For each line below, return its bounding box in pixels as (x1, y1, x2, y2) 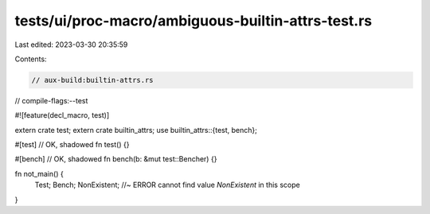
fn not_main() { (14, 169, 64, 178)
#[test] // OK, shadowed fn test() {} (14, 140, 130, 150)
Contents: (14, 54, 47, 64)
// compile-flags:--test (14, 95, 88, 105)
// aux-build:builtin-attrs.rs (31, 76, 154, 84)
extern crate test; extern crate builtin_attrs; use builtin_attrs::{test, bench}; (14, 125, 258, 134)
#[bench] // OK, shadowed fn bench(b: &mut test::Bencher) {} (14, 154, 217, 164)
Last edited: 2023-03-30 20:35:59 (14, 40, 128, 49)
